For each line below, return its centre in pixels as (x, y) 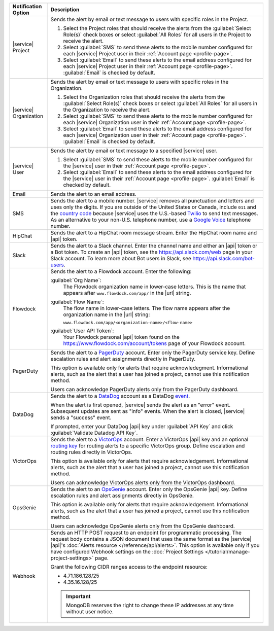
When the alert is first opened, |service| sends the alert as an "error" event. (141, 405)
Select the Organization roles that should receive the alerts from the (144, 97)
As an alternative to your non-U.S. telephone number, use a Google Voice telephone (151, 220)
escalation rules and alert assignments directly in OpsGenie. (122, 496)
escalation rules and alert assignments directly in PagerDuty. (123, 359)
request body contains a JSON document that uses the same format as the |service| (151, 539)
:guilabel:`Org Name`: (76, 280)
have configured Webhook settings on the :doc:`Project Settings (127, 552)
